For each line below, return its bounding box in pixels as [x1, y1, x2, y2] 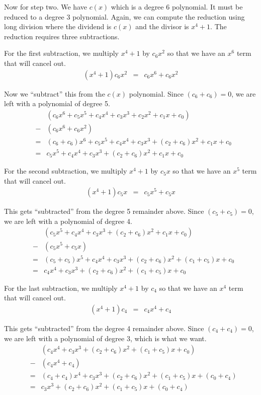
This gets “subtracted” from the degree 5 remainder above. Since [4, 206, 204, 216]
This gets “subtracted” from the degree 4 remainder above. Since [4, 323, 204, 333]
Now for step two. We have [4, 2, 87, 12]
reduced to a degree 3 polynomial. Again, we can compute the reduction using [4, 11, 245, 22]
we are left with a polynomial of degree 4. [4, 215, 132, 226]
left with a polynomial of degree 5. [4, 98, 110, 109]
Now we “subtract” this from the [4, 88, 105, 99]
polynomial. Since [129, 88, 184, 99]
